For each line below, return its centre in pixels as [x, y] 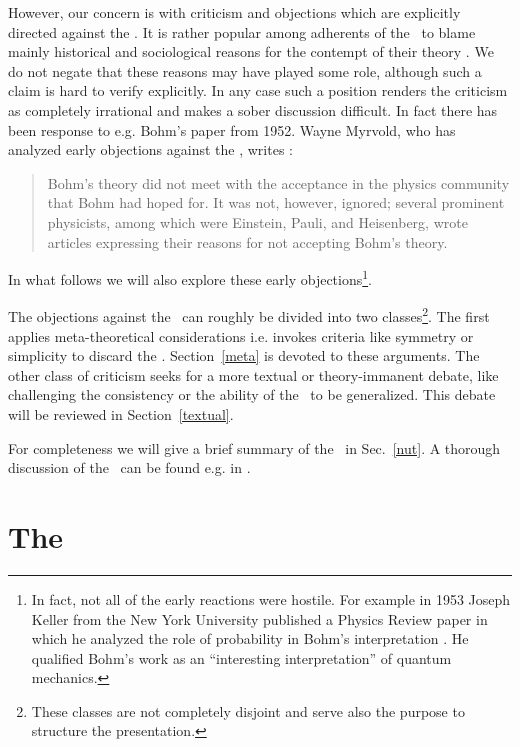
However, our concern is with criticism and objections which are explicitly [234, 12]
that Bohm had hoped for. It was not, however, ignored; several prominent [276, 202]
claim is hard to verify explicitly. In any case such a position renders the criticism [258, 90]
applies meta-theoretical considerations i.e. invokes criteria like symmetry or [241, 335]
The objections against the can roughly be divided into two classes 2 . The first [249, 315]
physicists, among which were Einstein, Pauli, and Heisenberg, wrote [257, 221]
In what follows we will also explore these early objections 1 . [190, 277]
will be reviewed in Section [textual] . [121, 414]
